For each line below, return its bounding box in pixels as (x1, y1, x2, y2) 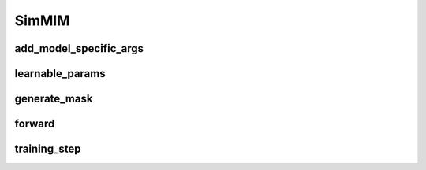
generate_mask (14, 92, 93, 105)
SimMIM (14, 12, 70, 29)
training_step (14, 142, 81, 156)
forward (14, 117, 55, 131)
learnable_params (14, 67, 106, 80)
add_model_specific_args (14, 42, 144, 55)
